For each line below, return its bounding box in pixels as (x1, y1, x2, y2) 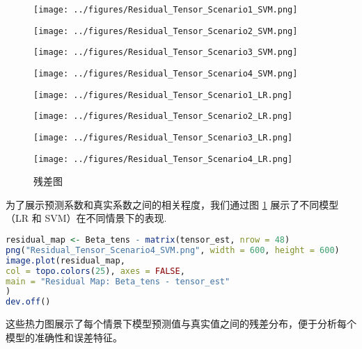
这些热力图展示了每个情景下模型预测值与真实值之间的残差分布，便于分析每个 (6, 316, 356, 331)
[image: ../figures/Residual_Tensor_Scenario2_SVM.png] (33, 26, 298, 36)
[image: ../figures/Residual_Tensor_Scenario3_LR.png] (33, 132, 293, 143)
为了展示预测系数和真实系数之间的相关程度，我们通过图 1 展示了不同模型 (6, 197, 339, 211)
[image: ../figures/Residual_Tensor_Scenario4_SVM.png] (33, 68, 298, 79)
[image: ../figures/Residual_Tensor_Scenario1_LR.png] (33, 90, 293, 100)
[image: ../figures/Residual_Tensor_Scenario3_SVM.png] (33, 47, 298, 58)
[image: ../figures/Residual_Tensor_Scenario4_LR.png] (33, 154, 293, 164)
